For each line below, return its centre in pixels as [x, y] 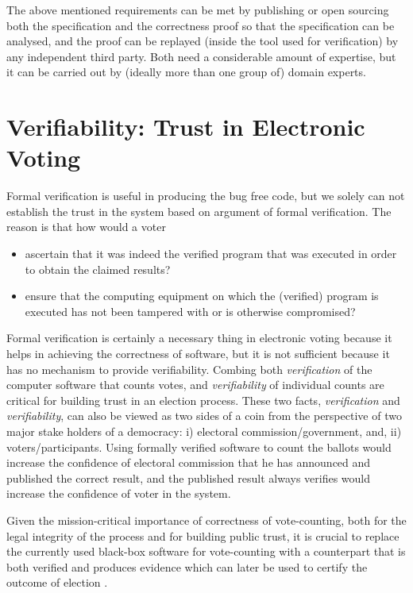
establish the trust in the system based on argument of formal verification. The [199, 211]
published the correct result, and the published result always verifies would [189, 477]
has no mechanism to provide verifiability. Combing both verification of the [189, 369]
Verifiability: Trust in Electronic [186, 127]
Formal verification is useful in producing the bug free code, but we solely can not [206, 196]
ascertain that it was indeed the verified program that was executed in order [211, 254]
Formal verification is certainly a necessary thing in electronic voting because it [199, 338]
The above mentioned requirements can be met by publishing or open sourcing [198, 10]
